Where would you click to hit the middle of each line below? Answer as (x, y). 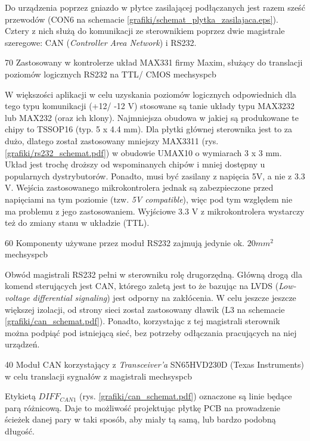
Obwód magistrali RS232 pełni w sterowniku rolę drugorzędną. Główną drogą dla (154, 274)
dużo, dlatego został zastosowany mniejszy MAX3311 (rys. (112, 140)
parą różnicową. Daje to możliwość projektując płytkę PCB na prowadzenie (143, 407)
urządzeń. (22, 344)
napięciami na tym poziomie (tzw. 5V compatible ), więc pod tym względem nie (149, 199)
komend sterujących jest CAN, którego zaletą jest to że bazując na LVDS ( (142, 286)
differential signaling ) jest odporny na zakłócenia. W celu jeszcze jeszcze (164, 298)
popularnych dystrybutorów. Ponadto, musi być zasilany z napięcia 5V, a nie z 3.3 (155, 176)
